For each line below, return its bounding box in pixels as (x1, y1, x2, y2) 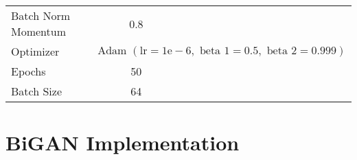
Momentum (11, 23, 67, 39)
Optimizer (11, 43, 60, 59)
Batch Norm (11, 8, 71, 23)
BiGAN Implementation (5, 128, 240, 157)
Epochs (11, 63, 46, 79)
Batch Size (11, 83, 62, 99)
